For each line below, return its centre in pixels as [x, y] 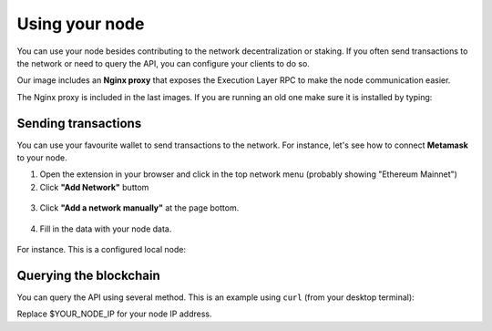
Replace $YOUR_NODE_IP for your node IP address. [115, 314]
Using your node [81, 24]
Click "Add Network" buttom [94, 187]
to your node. [42, 158]
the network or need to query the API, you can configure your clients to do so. [163, 63]
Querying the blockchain [88, 275]
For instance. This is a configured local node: [102, 249]
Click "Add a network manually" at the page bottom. [139, 208]
